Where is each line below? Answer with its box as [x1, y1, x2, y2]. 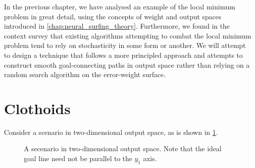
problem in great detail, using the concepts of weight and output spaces [4, 11, 221, 21]
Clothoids [4, 98, 71, 118]
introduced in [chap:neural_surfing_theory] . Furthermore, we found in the [4, 21, 230, 31]
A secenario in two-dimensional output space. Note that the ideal [24, 143, 222, 154]
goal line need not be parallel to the [24, 153, 132, 164]
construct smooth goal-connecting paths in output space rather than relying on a [4, 59, 250, 70]
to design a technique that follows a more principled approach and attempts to [4, 49, 243, 60]
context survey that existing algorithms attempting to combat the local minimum [4, 30, 252, 41]
